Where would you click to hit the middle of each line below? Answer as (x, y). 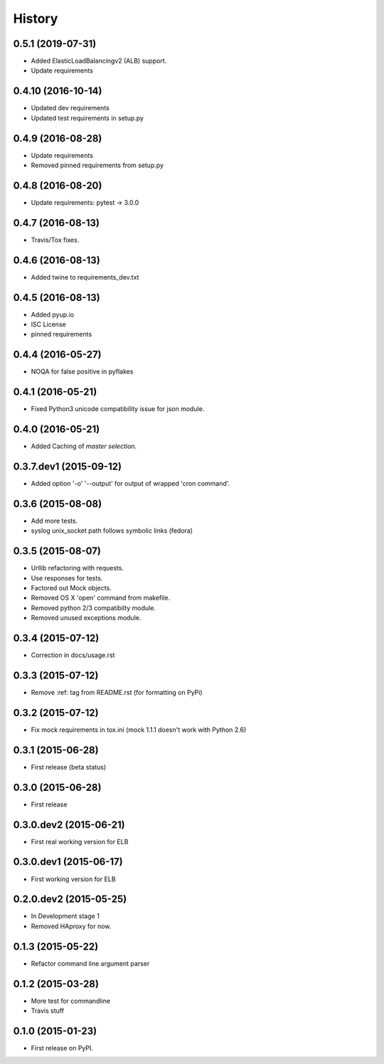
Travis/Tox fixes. (55, 240)
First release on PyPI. (62, 1048)
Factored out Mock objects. (71, 588)
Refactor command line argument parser (90, 963)
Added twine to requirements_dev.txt (85, 277)
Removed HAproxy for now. (71, 926)
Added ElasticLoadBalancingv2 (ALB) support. (99, 61)
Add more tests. (54, 521)
